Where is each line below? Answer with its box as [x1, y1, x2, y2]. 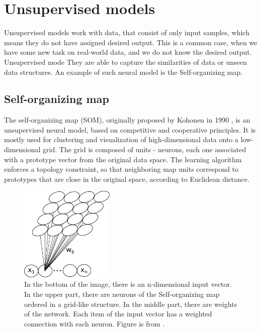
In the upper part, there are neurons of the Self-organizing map [24, 288, 220, 299]
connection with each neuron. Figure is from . [24, 318, 165, 328]
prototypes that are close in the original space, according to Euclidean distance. [4, 173, 249, 184]
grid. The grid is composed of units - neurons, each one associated [43, 144, 246, 155]
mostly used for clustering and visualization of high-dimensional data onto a [4, 134, 239, 145]
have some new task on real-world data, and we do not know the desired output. [4, 47, 252, 57]
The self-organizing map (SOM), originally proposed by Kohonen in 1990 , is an [4, 115, 250, 125]
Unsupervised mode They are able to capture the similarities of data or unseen [4, 56, 247, 67]
